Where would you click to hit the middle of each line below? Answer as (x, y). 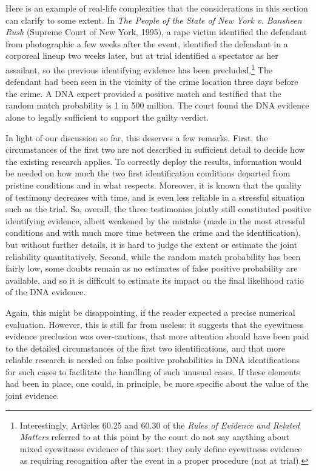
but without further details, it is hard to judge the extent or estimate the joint (152, 244)
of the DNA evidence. (46, 292)
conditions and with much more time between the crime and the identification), (153, 232)
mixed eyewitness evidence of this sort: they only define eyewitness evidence (161, 448)
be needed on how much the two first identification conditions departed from (148, 173)
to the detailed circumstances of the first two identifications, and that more (145, 348)
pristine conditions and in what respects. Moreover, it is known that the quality (154, 185)
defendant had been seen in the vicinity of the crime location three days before (152, 82)
